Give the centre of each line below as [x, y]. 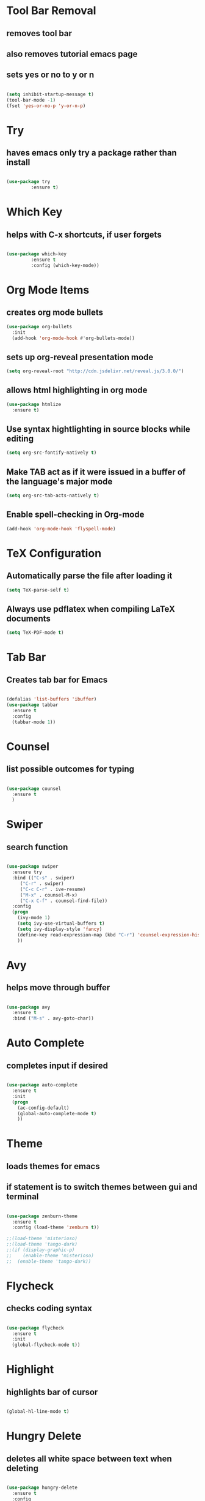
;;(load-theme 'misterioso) [42, 1239]
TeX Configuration [54, 553]
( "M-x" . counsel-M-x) [49, 895]
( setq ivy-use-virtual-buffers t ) [61, 924]
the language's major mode [59, 481]
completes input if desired [57, 1065]
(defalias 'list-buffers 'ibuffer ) [52, 699]
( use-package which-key [37, 254]
